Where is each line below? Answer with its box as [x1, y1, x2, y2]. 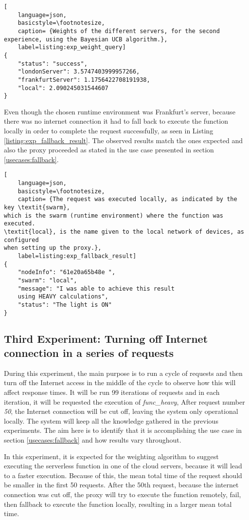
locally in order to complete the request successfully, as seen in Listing [4, 126, 213, 136]
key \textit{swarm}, [4, 204, 71, 211]
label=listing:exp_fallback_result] [18, 253, 137, 260]
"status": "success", [18, 60, 88, 67]
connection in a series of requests [4, 345, 174, 360]
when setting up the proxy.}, [4, 244, 102, 252]
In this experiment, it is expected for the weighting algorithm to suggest [4, 451, 219, 461]
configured [4, 236, 39, 243]
